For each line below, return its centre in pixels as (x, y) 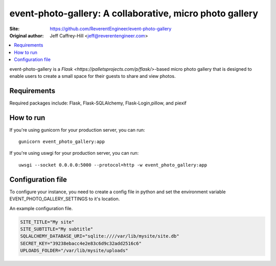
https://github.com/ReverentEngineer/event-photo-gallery (111, 29)
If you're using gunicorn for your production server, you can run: (77, 130)
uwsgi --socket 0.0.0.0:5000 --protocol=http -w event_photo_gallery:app (113, 165)
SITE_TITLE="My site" (47, 222)
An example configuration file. (41, 208)
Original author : (27, 35)
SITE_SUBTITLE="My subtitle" (57, 229)
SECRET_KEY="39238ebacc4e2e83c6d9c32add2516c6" (81, 243)
